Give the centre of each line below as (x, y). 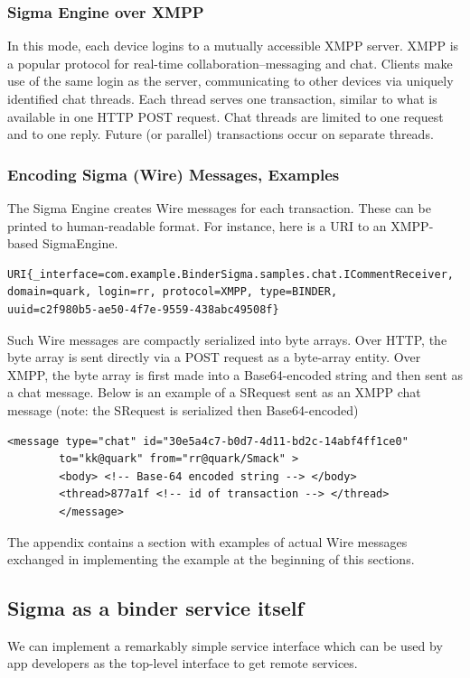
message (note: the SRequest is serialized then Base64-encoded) (183, 409)
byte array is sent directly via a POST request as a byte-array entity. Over (214, 357)
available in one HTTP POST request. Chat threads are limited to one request (226, 116)
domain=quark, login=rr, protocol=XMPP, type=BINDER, (173, 292)
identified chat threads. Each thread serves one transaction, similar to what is (222, 98)
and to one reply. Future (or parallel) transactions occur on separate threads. (221, 134)
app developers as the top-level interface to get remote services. (183, 663)
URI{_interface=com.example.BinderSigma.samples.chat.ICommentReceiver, (230, 274)
